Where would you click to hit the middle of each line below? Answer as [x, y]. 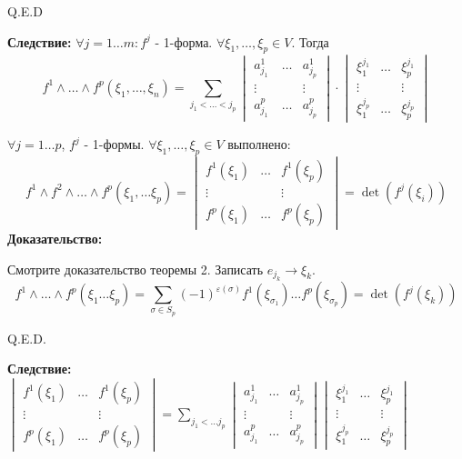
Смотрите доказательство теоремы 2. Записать [136, 269]
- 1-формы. [114, 144]
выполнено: [259, 144]
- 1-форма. [184, 41]
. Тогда [310, 41]
